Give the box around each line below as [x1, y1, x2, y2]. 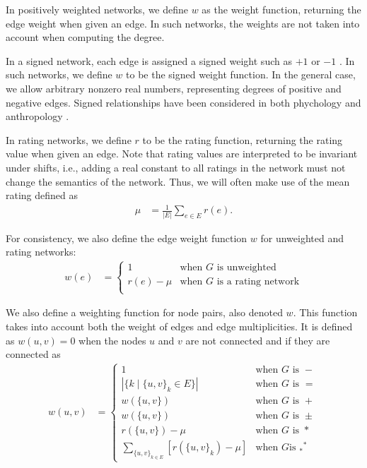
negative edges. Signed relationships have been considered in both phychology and [6, 95, 361, 109]
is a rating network [216, 277, 300, 287]
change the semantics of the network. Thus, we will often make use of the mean [6, 174, 350, 188]
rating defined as [6, 188, 78, 203]
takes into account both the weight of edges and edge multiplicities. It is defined [6, 318, 353, 333]
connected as [6, 347, 61, 361]
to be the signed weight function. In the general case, [126, 67, 356, 82]
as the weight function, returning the [202, 2, 361, 16]
